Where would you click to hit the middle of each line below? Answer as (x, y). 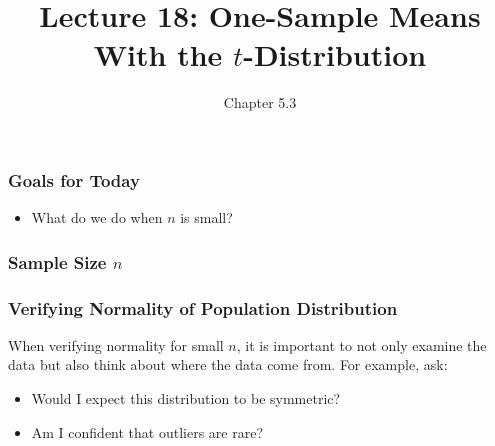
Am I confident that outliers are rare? (147, 431)
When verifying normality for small (116, 344)
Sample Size (57, 261)
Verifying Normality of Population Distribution (203, 307)
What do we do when (97, 217)
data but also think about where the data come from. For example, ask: (228, 364)
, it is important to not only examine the (361, 344)
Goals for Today (74, 179)
